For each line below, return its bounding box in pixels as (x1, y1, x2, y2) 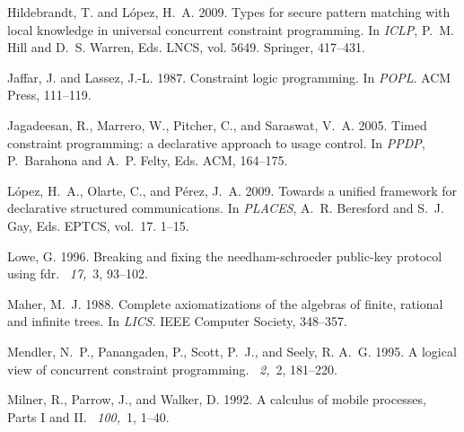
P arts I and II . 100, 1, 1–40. (7, 407, 170, 426)
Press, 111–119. (7, 85, 92, 104)
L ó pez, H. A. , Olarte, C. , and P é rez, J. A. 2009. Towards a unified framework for (7, 181, 458, 199)
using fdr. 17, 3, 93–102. (7, 264, 148, 283)
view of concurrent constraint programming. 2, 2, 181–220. (7, 359, 337, 378)
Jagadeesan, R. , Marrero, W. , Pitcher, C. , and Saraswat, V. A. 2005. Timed (7, 115, 427, 134)
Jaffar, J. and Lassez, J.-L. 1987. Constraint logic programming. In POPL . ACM (7, 67, 451, 86)
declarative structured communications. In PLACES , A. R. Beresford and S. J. (7, 198, 444, 217)
